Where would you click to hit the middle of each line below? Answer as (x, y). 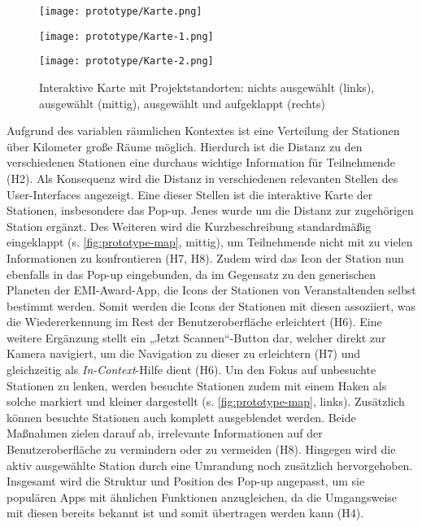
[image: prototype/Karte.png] (121, 11)
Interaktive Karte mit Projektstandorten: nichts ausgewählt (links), (207, 87)
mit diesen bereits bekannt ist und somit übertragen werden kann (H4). (185, 513)
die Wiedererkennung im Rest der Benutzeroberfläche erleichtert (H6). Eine (194, 322)
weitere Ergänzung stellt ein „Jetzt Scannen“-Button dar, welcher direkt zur (196, 337)
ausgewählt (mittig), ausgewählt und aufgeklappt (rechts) (182, 103)
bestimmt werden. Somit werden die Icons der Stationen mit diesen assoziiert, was (211, 305)
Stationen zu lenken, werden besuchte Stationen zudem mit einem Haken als (197, 385)
